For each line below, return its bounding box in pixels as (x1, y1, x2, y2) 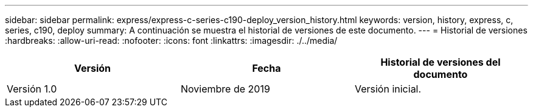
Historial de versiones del (380, 56, 501, 68)
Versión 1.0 (7, 83, 57, 95)
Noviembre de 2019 (180, 83, 270, 95)
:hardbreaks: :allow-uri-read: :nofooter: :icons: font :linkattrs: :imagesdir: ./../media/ (5, 35, 338, 46)
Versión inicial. (354, 83, 422, 95)
